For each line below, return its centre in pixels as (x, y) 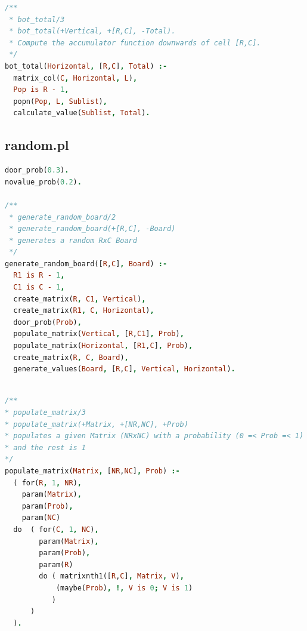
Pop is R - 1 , (41, 90)
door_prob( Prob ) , (47, 322)
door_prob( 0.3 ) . (37, 170)
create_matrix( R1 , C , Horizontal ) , (84, 311)
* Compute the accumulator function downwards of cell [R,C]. (135, 43)
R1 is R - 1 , (39, 276)
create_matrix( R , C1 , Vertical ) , (80, 299)
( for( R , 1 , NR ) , (47, 483)
